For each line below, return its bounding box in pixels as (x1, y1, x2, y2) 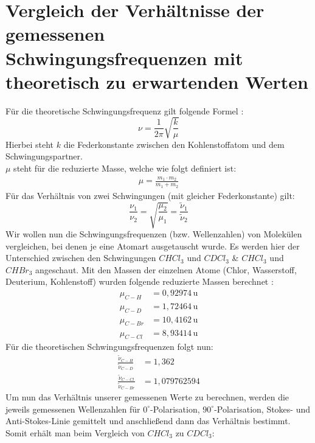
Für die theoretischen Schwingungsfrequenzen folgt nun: (5, 340, 213, 353)
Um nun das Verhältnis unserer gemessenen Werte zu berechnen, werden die (5, 391, 289, 403)
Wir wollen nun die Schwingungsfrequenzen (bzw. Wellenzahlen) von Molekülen (5, 228, 302, 240)
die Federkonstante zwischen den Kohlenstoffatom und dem (63, 138, 285, 150)
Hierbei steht (5, 138, 54, 150)
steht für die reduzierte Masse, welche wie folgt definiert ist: (13, 162, 237, 175)
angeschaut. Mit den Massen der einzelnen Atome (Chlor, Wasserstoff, (35, 263, 297, 276)
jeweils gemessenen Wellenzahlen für (5, 402, 140, 415)
